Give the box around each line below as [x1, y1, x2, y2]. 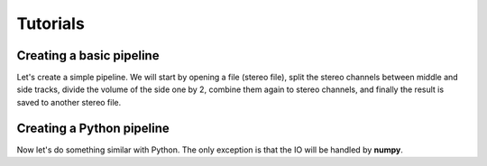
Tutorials [16, 14, 85, 33]
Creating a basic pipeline [16, 48, 160, 63]
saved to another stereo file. [16, 97, 122, 107]
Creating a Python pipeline [16, 120, 170, 135]
